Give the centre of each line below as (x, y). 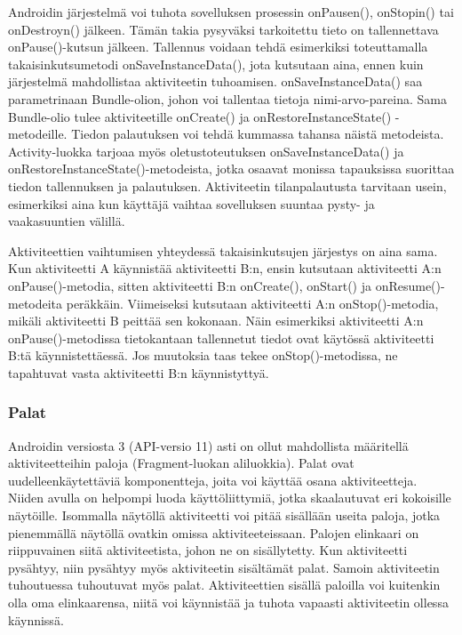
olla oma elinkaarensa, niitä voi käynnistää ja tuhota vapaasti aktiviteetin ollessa (228, 603)
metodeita (36, 303)
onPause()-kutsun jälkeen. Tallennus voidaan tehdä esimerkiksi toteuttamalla (218, 47)
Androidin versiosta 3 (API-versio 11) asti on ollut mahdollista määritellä (208, 445)
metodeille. (38, 134)
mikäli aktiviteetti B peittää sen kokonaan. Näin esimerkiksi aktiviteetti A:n (216, 321)
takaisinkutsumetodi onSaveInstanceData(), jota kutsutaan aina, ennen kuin (216, 64)
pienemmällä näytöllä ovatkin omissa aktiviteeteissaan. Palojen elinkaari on (214, 532)
